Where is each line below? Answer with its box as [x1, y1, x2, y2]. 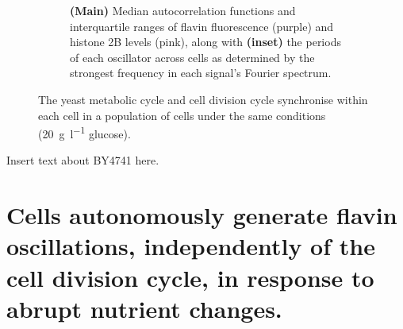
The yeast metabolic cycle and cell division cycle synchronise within [38, 91, 368, 107]
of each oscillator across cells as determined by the [70, 48, 315, 65]
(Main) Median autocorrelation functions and [70, 2, 296, 18]
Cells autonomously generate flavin [6, 199, 397, 231]
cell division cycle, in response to [6, 261, 374, 293]
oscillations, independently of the [6, 230, 375, 262]
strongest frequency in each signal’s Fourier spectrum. [70, 64, 332, 81]
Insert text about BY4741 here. [6, 152, 159, 168]
